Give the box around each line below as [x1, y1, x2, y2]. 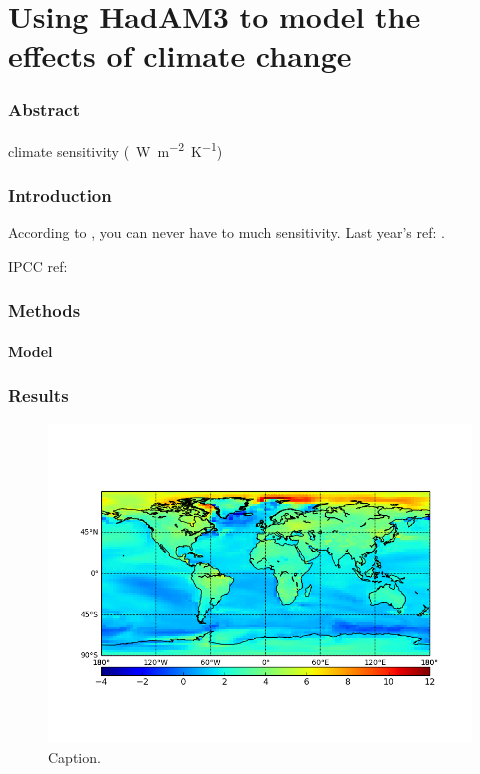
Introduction [8, 182, 112, 207]
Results [8, 383, 69, 408]
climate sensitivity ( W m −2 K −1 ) [8, 137, 223, 161]
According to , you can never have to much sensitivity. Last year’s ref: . [8, 222, 445, 243]
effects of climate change [8, 35, 352, 76]
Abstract [8, 97, 80, 122]
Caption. [48, 746, 101, 767]
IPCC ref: [8, 255, 68, 276]
